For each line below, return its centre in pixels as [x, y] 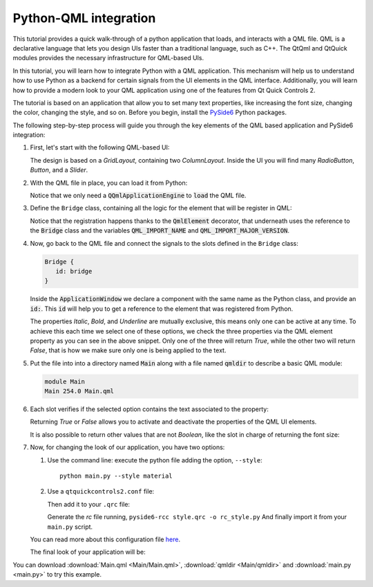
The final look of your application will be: [88, 552]
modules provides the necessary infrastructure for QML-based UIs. [108, 58]
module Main [65, 381]
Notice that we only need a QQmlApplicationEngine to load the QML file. [138, 196]
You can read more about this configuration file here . [105, 539]
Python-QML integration [84, 18]
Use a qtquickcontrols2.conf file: [101, 491]
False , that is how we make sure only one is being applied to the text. [128, 350]
